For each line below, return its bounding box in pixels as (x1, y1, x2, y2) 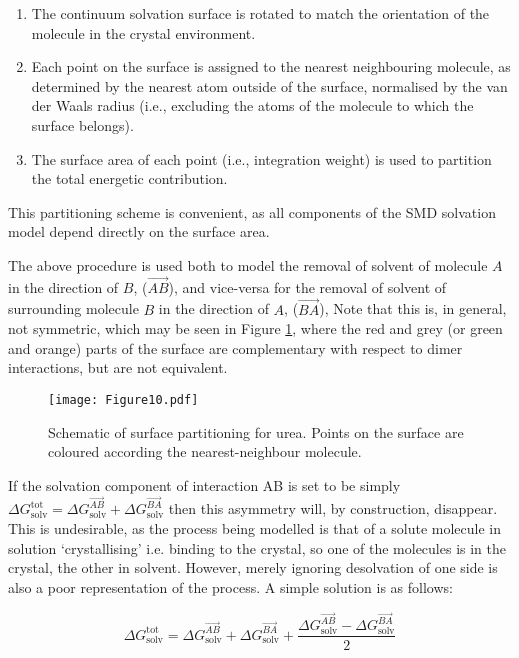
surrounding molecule (8, 298, 139, 319)
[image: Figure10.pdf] (48, 392, 199, 407)
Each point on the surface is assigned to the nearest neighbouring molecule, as (31, 56, 511, 77)
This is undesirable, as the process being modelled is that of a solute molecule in (8, 518, 501, 539)
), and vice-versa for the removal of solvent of (168, 276, 447, 297)
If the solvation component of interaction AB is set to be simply (8, 474, 401, 495)
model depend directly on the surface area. (8, 221, 270, 242)
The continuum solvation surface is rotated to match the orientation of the (31, 3, 490, 23)
